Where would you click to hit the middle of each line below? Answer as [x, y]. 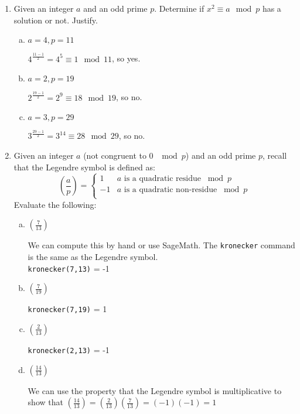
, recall [275, 155]
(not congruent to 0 [118, 155]
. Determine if [179, 8]
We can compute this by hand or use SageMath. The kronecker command [161, 245]
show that [45, 402]
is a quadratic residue [163, 178]
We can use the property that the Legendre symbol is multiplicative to [155, 390]
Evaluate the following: [55, 204]
